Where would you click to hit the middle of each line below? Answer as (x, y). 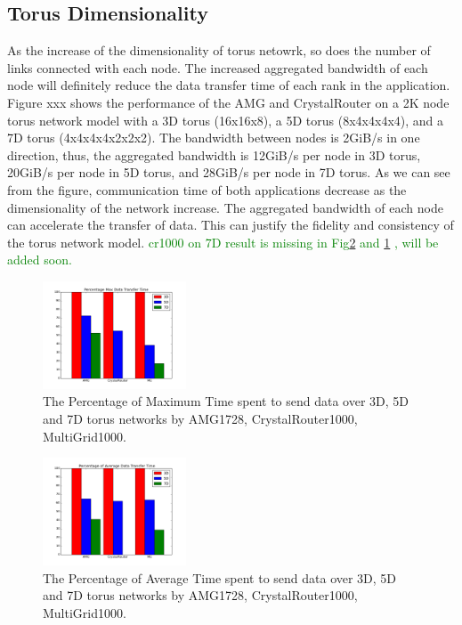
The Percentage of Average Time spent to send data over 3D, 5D (220, 577)
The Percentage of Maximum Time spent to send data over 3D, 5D (226, 401)
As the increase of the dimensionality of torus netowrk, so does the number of (219, 50)
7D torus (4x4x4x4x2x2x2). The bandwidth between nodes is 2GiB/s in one (214, 138)
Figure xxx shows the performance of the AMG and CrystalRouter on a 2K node (228, 102)
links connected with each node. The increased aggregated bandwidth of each (218, 67)
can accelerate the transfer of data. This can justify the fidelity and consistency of (231, 225)
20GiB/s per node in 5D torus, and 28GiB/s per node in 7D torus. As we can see (229, 172)
